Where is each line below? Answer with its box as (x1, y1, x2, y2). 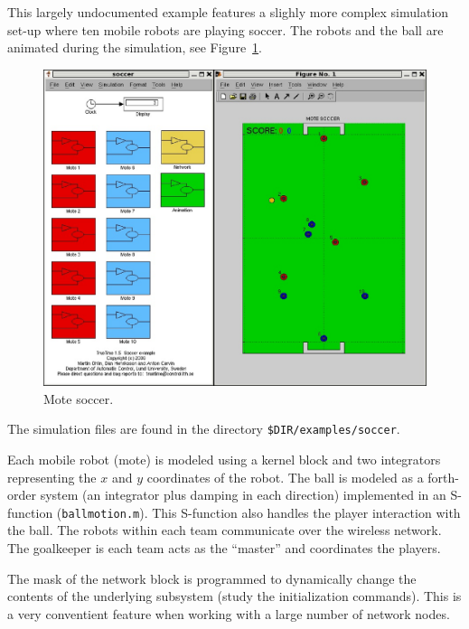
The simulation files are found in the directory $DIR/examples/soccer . (7, 419, 400, 438)
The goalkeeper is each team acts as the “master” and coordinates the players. (7, 538, 441, 557)
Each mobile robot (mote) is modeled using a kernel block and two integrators (7, 449, 441, 468)
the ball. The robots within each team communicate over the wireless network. (7, 521, 442, 540)
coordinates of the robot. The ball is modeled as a (146, 467, 424, 486)
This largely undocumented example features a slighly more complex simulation (7, 3, 449, 21)
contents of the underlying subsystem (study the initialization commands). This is (7, 587, 462, 606)
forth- (427, 467, 459, 486)
